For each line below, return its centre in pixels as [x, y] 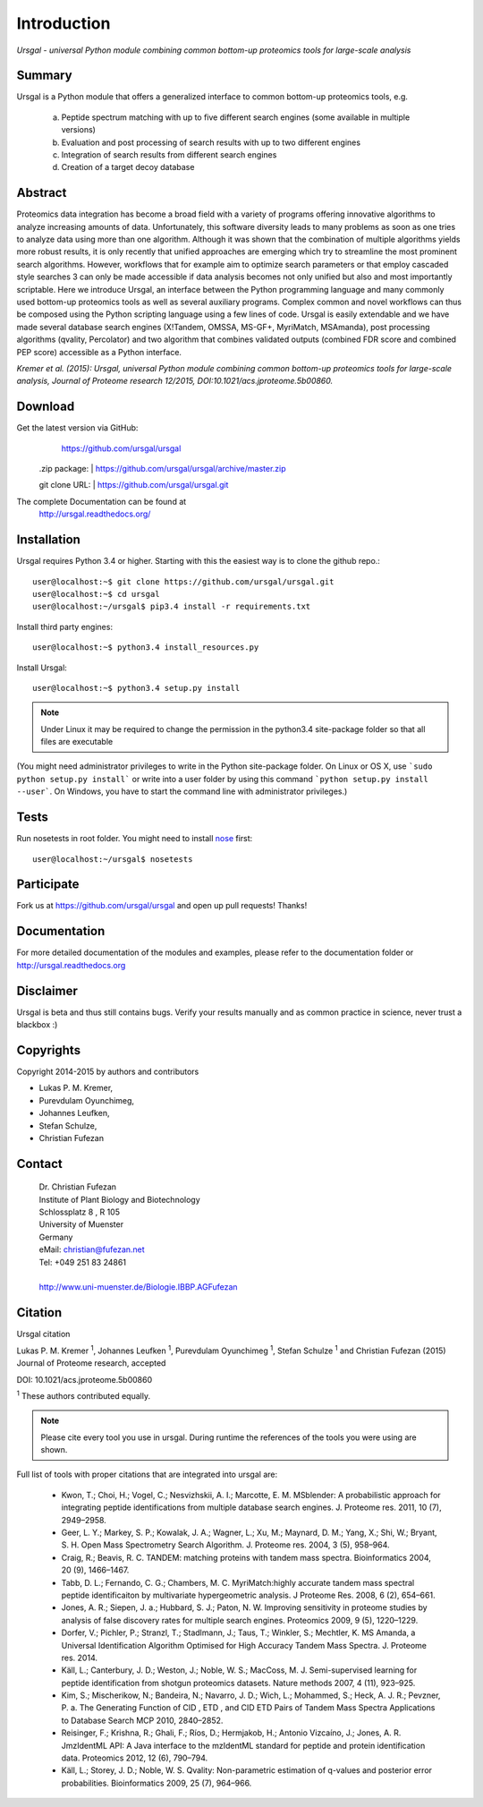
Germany [56, 1237]
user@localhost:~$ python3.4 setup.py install [136, 688]
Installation [48, 540]
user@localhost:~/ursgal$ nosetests [113, 859]
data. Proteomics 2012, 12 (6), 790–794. [135, 1758]
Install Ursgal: [42, 668]
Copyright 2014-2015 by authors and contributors [108, 1071]
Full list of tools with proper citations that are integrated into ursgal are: [147, 1475]
